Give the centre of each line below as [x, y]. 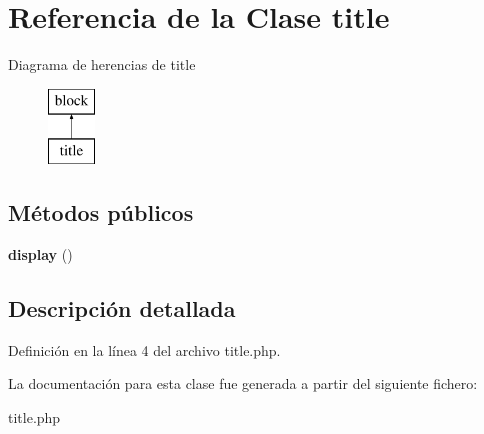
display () [40, 254]
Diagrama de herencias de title [102, 64]
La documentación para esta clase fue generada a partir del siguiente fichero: [243, 383]
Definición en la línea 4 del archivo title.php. [144, 349]
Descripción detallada [122, 308]
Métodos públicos [101, 212]
